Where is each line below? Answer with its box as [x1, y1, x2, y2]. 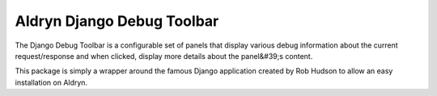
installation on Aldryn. [15, 77, 88, 87]
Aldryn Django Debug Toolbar [15, 12, 219, 30]
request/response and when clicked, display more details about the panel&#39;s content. [15, 51, 313, 61]
